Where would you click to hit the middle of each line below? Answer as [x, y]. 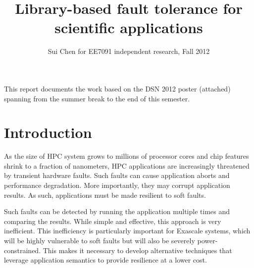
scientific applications [129, 27]
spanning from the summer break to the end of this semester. [97, 98]
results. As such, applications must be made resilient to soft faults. [105, 195]
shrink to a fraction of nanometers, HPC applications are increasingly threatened [127, 165]
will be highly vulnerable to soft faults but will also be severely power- [111, 240]
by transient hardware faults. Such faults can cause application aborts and [117, 175]
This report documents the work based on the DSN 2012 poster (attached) [117, 88]
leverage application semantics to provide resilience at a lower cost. [105, 260]
